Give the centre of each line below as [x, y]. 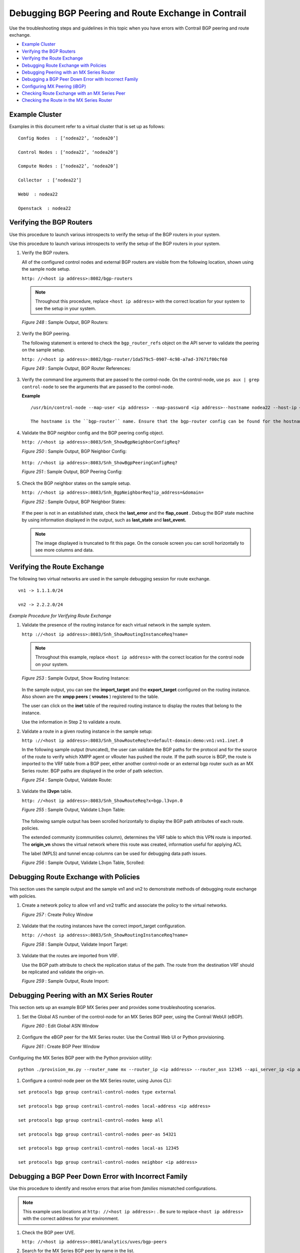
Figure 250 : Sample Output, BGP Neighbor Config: [74, 451]
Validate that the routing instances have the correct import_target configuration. [104, 926]
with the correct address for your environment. [71, 1218]
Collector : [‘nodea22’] [50, 180]
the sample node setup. [46, 269]
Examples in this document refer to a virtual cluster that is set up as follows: [87, 127]
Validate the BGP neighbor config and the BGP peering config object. [93, 433]
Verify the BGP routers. [45, 253]
